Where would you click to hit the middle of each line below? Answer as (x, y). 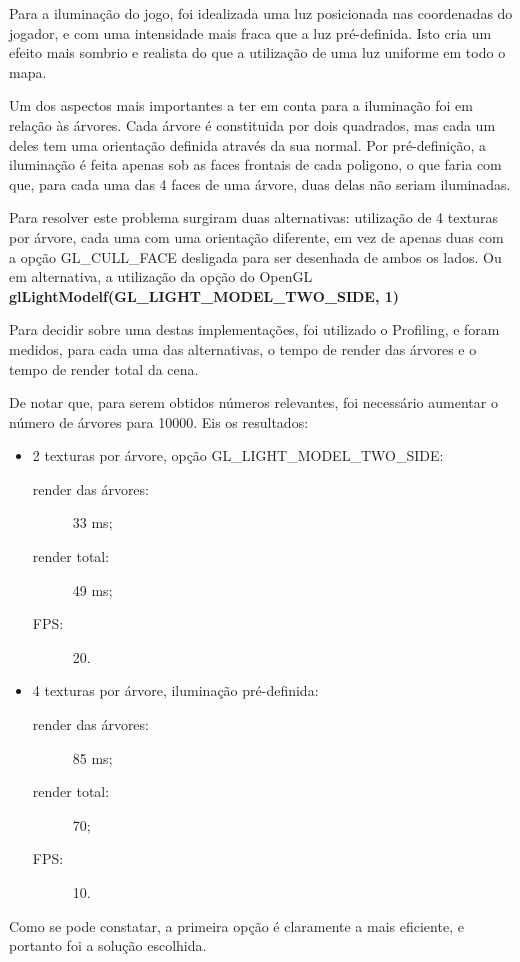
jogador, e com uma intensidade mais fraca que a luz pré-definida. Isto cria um (250, 32)
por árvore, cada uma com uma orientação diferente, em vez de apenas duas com (256, 236)
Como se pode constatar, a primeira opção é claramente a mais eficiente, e (236, 925)
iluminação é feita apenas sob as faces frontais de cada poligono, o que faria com (255, 164)
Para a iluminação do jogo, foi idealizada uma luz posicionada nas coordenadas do (261, 13)
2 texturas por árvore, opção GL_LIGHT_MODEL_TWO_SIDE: (238, 455)
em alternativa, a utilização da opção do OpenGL (161, 276)
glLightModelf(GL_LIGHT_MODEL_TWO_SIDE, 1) (204, 295)
